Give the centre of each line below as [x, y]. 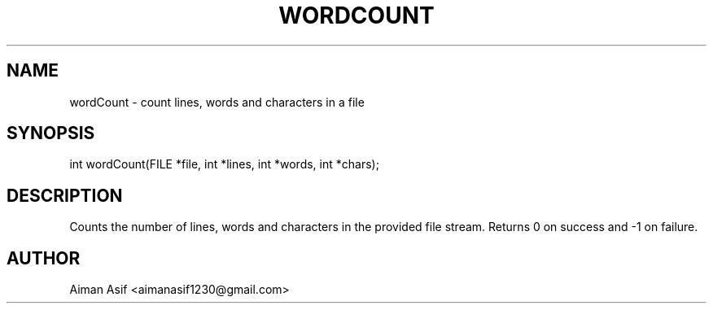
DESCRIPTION [65, 195]
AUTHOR [44, 258]
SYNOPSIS [51, 133]
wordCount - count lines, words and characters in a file [217, 102]
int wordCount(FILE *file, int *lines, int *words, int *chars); [224, 164]
